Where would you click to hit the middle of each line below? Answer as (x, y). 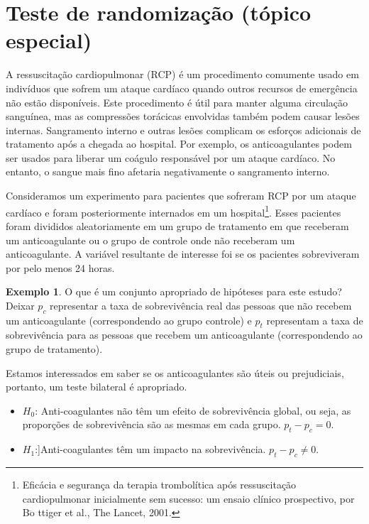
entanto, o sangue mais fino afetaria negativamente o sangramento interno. (168, 171)
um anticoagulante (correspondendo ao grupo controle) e (129, 320)
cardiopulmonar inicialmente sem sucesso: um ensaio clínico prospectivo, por (188, 498)
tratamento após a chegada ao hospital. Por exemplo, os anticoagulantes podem (179, 144)
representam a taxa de (315, 320)
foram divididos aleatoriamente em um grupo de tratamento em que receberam (177, 225)
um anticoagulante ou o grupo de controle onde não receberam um (150, 240)
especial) (49, 40)
